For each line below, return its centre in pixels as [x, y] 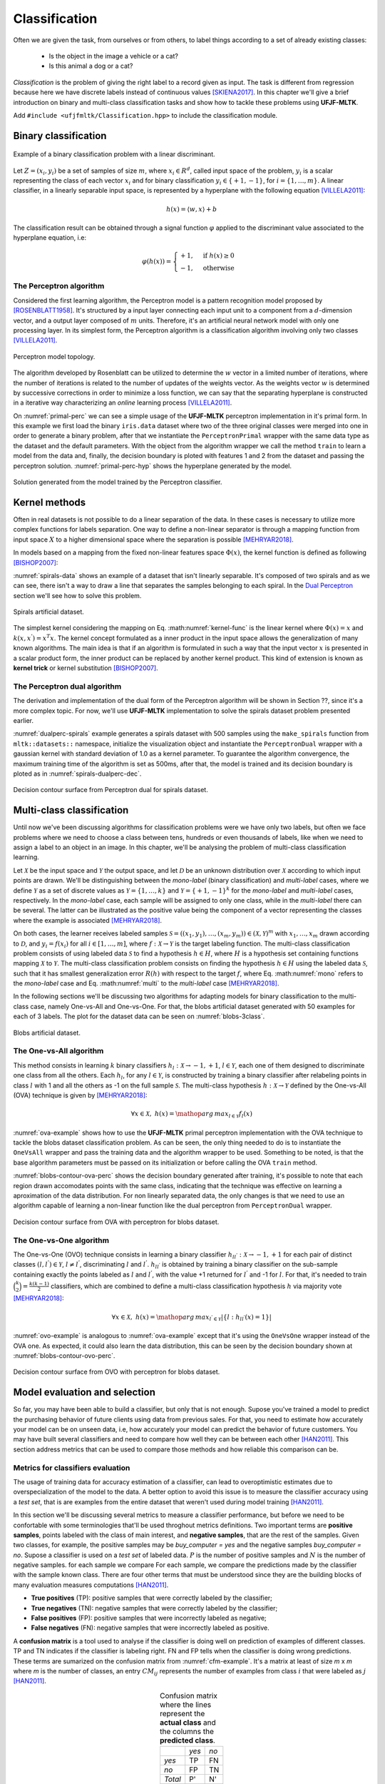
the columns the [186, 1731]
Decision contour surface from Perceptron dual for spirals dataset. [111, 790]
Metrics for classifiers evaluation [72, 1468]
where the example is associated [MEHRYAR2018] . [88, 920]
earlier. [24, 720]
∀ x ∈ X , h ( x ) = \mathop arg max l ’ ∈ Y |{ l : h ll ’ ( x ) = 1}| [192, 1318]
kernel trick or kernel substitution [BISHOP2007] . [86, 668]
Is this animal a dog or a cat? [91, 66]
